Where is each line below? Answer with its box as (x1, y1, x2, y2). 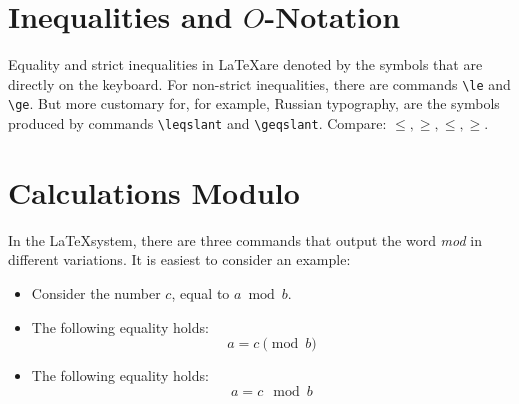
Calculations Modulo (8, 171, 300, 212)
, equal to (171, 283, 230, 303)
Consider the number (31, 283, 161, 303)
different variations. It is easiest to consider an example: (8, 249, 351, 270)
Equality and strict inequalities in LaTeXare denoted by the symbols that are (8, 54, 483, 75)
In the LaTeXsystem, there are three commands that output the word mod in (8, 229, 482, 250)
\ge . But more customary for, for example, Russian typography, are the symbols (8, 93, 500, 114)
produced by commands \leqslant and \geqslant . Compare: (8, 113, 387, 134)
